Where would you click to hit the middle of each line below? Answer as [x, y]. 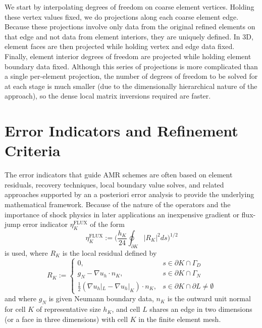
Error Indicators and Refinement [121, 131]
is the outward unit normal [209, 298]
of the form [107, 224]
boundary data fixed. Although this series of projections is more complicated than [131, 66]
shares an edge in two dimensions [201, 309]
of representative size [68, 309]
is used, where [26, 252]
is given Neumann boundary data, [101, 298]
